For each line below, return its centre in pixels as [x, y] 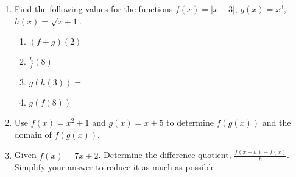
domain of [33, 134]
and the [277, 122]
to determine [190, 122]
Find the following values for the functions [93, 9]
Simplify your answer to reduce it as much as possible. [116, 167]
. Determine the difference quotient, [165, 155]
